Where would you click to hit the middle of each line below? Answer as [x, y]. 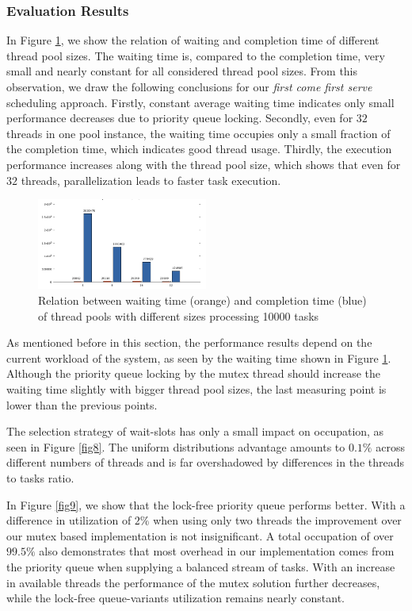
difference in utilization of [69, 520]
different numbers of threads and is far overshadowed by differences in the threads [205, 462]
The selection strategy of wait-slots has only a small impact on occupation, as [195, 431]
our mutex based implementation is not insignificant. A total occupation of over [200, 535]
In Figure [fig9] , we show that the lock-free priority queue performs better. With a [206, 504]
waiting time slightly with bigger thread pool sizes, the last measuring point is [196, 388]
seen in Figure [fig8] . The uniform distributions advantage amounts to [176, 446]
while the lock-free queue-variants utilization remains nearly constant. [175, 598]
